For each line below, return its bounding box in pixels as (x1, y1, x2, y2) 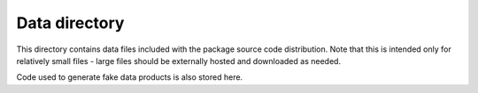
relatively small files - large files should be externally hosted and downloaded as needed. (16, 55, 341, 66)
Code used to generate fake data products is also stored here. (16, 72, 243, 82)
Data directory (16, 13, 125, 32)
